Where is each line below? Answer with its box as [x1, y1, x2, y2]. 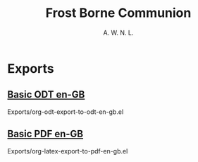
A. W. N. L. [103, 28, 134, 37]
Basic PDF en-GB [7, 128, 83, 140]
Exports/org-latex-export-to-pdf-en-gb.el [7, 146, 128, 155]
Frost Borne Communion [45, 5, 192, 21]
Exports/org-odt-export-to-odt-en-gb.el [7, 108, 124, 116]
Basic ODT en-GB [7, 88, 85, 100]
